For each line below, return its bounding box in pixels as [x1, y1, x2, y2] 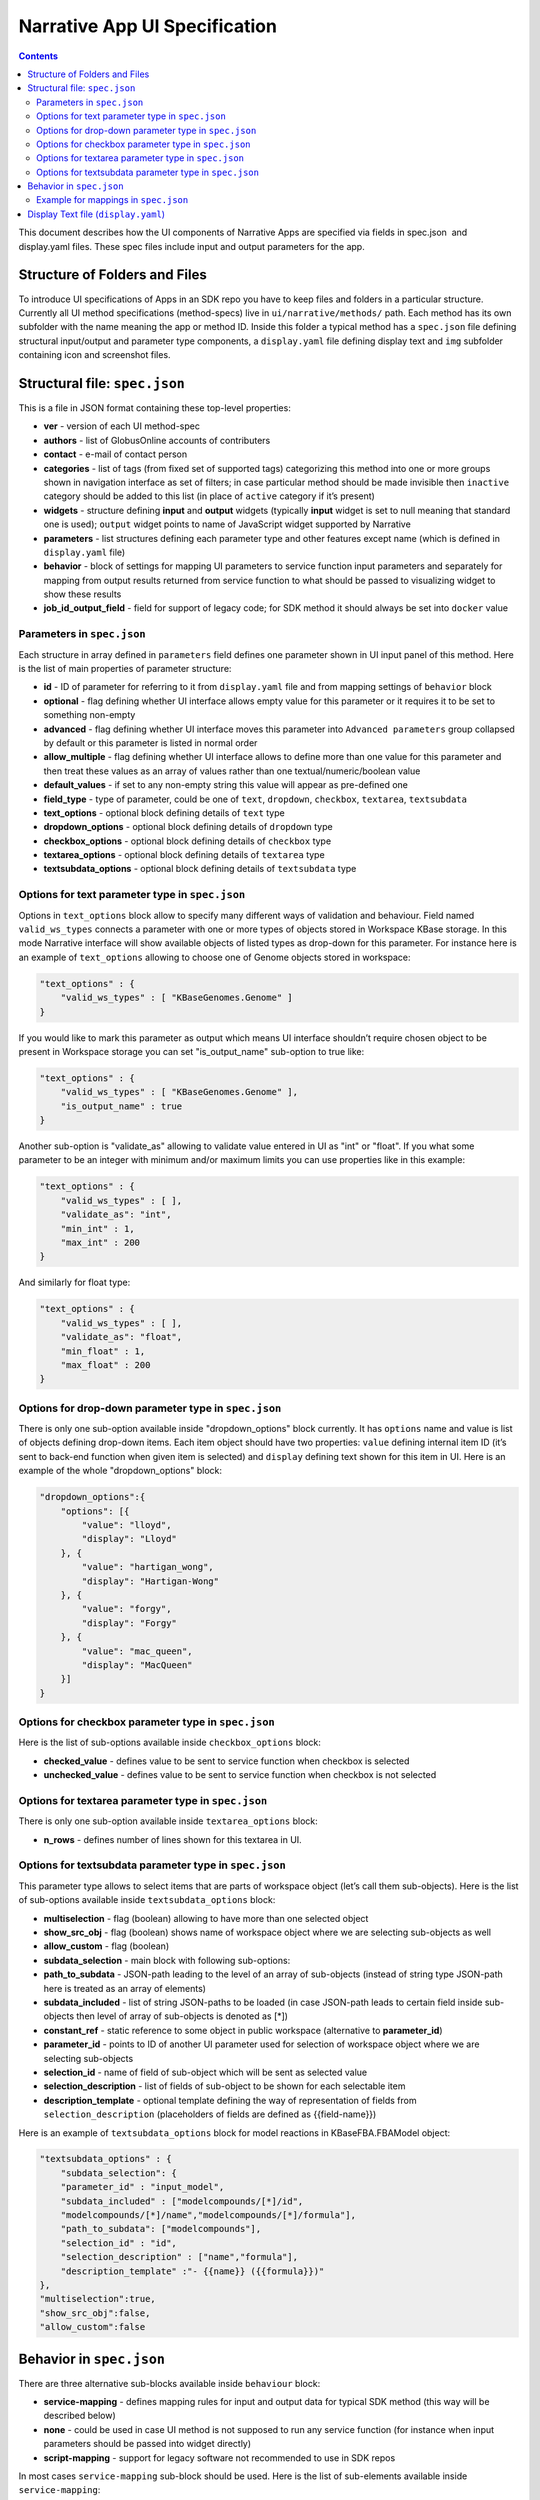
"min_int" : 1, [60, 1223, 135, 1234]
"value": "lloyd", [81, 1519, 172, 1530]
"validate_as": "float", [60, 1331, 183, 1343]
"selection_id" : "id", [60, 2237, 177, 2249]
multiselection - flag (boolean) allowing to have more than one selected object [43, 1912, 369, 1924]
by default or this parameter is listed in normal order [43, 736, 258, 749]
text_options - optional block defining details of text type [43, 806, 285, 819]
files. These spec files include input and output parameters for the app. [71, 240, 365, 252]
